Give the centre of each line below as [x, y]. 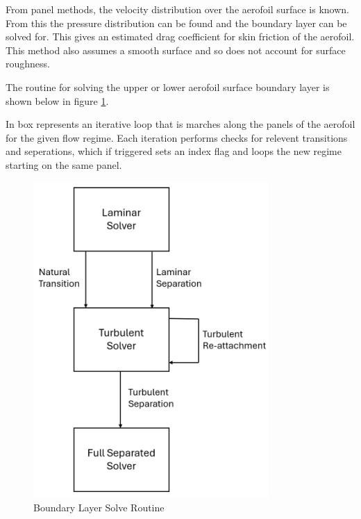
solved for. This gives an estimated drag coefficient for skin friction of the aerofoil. [180, 36]
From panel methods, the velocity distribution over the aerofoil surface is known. [177, 9]
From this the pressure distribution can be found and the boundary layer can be [176, 23]
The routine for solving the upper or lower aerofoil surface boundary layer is [168, 86]
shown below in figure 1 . [57, 100]
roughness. [28, 64]
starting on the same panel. [64, 164]
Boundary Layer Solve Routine [99, 507]
